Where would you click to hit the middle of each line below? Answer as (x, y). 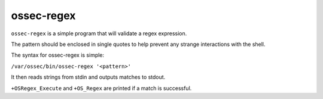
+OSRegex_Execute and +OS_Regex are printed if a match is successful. (101, 88)
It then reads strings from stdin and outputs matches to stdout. (88, 77)
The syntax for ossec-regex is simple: (58, 55)
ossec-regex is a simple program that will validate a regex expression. (99, 33)
